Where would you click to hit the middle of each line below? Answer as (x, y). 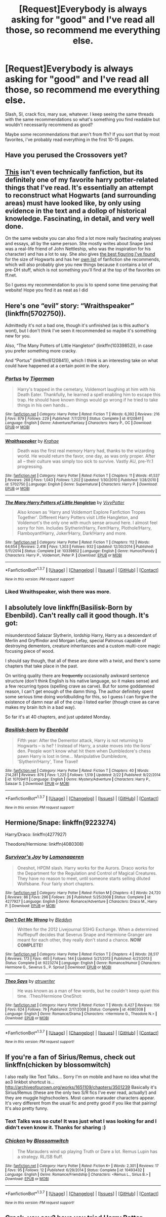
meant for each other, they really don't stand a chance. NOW (79, 940)
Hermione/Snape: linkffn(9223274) (61, 822)
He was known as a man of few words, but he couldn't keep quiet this (88, 991)
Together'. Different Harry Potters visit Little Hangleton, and (78, 518)
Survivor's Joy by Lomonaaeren (44, 857)
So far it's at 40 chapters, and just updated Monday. (58, 717)
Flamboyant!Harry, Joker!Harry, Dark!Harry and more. (72, 533)
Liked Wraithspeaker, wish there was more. (58, 592)
